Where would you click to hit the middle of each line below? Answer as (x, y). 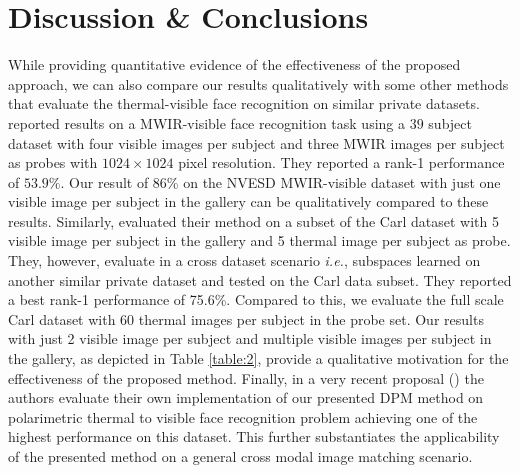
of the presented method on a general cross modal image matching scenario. (240, 456)
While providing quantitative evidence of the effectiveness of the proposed (234, 64)
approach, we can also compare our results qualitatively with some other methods (258, 83)
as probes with (53, 162)
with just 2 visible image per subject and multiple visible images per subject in (250, 338)
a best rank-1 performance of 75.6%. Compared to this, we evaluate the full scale (256, 299)
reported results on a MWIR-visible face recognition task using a (207, 122)
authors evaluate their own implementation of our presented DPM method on (246, 397)
